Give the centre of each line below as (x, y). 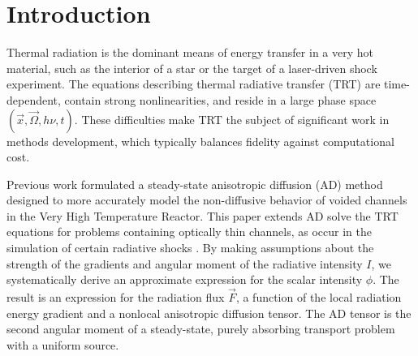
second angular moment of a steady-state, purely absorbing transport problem (201, 329)
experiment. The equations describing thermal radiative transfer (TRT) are (194, 84)
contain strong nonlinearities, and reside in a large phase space (220, 99)
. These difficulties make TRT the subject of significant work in (232, 119)
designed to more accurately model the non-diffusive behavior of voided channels (207, 200)
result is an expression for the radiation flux (116, 297)
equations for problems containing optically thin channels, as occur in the (190, 232)
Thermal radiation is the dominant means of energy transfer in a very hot (190, 52)
